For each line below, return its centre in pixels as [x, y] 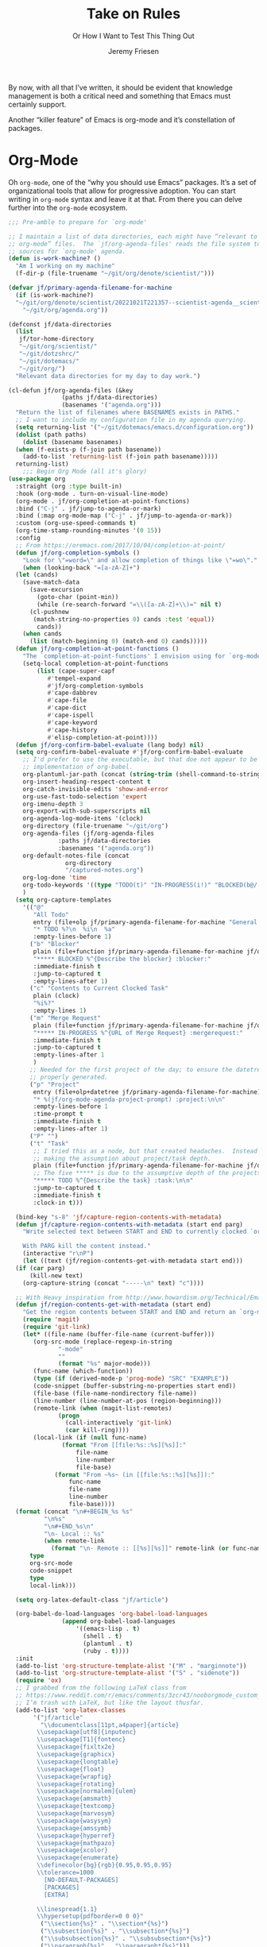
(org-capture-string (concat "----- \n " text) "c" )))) [113, 1283]
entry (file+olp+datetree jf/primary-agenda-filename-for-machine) [147, 1092]
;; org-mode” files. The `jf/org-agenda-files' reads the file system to [135, 244]
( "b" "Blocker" [54, 945]
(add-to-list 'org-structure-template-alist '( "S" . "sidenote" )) [128, 1673]
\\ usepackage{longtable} [78, 1762]
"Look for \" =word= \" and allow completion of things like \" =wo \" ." [140, 560]
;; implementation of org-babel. [78, 767]
